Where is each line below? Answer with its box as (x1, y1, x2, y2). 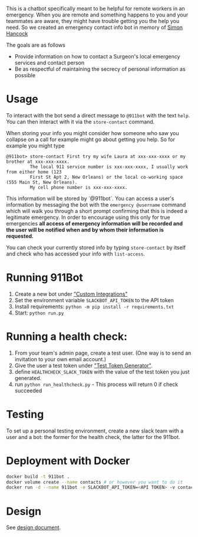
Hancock (6, 30, 28, 37)
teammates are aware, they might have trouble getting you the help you (6, 18, 180, 24)
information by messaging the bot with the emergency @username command (6, 201, 186, 208)
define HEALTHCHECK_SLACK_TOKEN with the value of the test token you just (14, 368, 190, 375)
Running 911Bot (6, 271, 84, 284)
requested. (6, 233, 34, 240)
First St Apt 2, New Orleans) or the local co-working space (29, 174, 183, 180)
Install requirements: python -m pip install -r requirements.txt (14, 303, 174, 310)
